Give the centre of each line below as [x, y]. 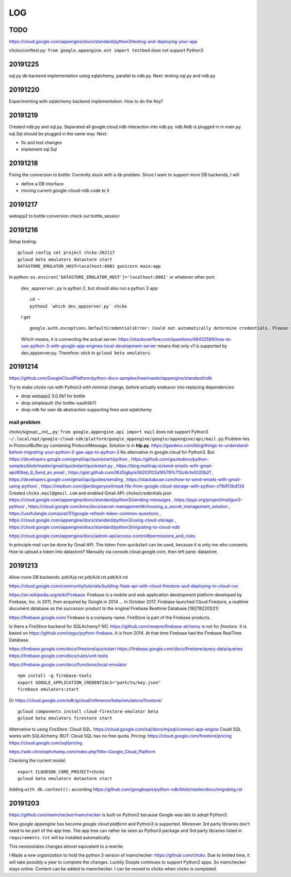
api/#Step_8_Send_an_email [37, 472]
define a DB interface [42, 184]
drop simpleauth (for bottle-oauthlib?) [59, 403]
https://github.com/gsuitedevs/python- [170, 459]
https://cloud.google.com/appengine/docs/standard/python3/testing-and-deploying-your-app [103, 42]
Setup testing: [23, 241]
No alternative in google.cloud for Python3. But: [168, 452]
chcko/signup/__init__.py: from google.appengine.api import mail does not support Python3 [109, 432]
